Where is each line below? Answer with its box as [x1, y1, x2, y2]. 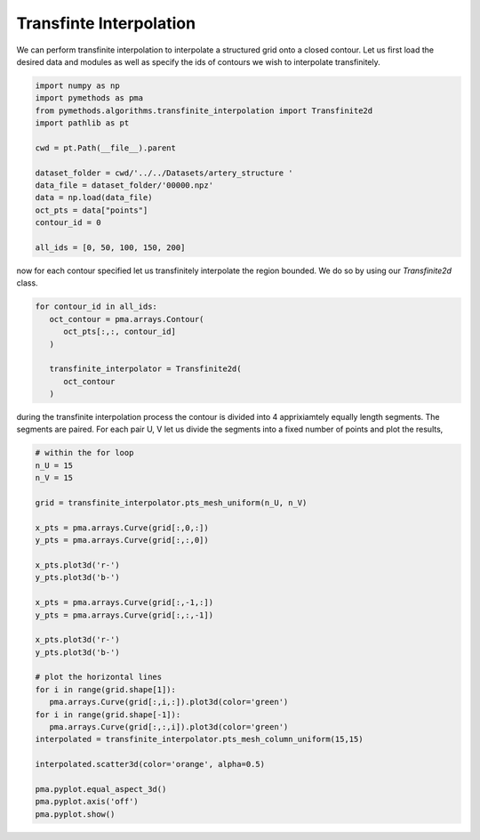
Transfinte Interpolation [16, 13, 196, 33]
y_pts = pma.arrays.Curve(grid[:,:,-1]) [35, 610, 213, 620]
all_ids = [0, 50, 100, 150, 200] [35, 243, 186, 253]
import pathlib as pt [35, 118, 130, 128]
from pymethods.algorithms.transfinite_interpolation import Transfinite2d [35, 105, 373, 116]
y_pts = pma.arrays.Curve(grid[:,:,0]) [35, 535, 209, 545]
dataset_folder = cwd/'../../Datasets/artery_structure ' [35, 167, 293, 178]
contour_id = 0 [35, 218, 101, 228]
